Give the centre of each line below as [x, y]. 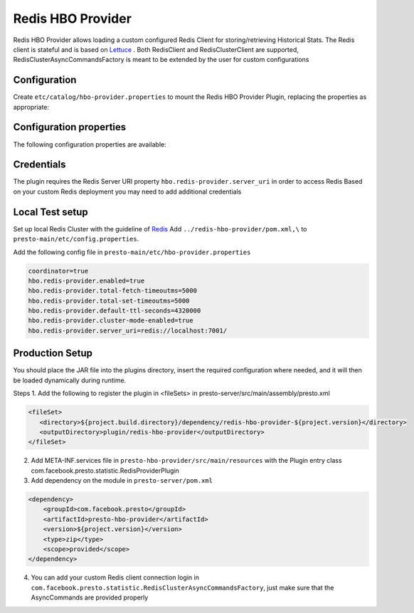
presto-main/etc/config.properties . [76, 239]
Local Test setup [51, 212]
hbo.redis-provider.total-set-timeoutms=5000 [109, 300]
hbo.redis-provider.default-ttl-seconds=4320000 [115, 311]
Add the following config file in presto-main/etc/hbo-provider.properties [132, 252]
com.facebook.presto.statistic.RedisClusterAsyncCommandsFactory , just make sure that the [182, 587]
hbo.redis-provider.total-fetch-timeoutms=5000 [112, 291]
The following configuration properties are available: [90, 144]
